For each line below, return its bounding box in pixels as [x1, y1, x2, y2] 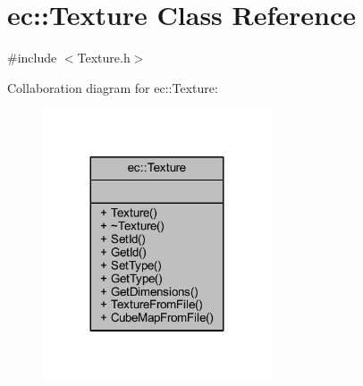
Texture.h [77, 48, 131, 67]
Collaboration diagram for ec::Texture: [7, 78, 218, 96]
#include [7, 48, 57, 67]
